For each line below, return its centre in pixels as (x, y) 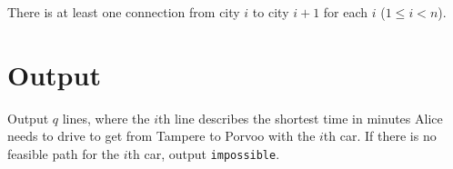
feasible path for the (64, 153)
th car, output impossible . (204, 153)
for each (346, 12)
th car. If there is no (380, 136)
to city (271, 12)
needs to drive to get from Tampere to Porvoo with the (161, 136)
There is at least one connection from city (124, 12)
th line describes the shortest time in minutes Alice (301, 118)
